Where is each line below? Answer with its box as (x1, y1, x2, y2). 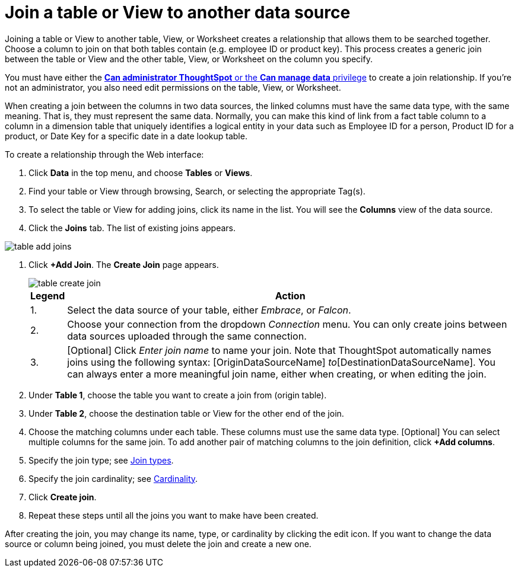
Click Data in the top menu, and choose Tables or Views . (28, 167, 253, 178)
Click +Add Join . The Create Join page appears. (28, 259, 219, 270)
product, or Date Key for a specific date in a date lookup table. (5, 130, 247, 141)
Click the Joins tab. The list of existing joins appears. (28, 222, 236, 233)
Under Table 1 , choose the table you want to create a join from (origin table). (28, 389, 327, 400)
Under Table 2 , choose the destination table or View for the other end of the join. (28, 408, 344, 418)
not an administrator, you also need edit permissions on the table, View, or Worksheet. (5, 82, 341, 92)
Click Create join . (28, 491, 97, 502)
